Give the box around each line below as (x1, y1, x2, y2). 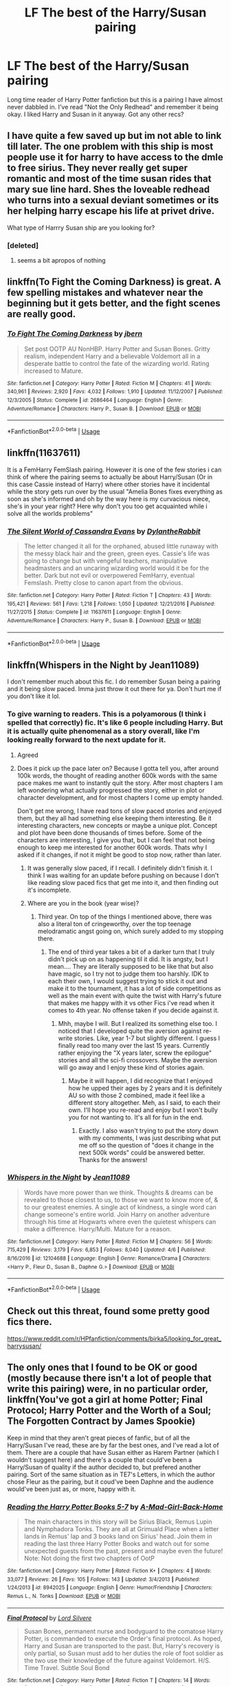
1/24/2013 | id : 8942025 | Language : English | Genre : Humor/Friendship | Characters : (7, 1584, 213, 1591)
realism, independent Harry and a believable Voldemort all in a (23, 352, 201, 360)
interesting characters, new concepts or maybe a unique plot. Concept (16, 821, 218, 829)
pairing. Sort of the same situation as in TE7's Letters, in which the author (7, 1470, 215, 1478)
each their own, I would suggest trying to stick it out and (47, 976, 208, 985)
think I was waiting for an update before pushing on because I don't (27, 871, 219, 879)
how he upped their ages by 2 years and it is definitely (68, 1084, 222, 1092)
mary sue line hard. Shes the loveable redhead (7, 184, 210, 195)
